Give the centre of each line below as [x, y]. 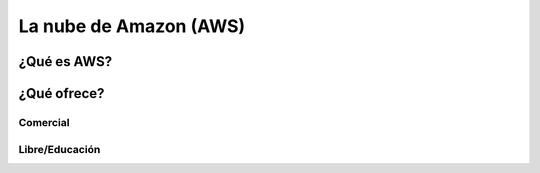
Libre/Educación [59, 149]
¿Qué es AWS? [65, 61]
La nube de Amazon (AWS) [132, 26]
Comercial [44, 122]
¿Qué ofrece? [61, 93]
